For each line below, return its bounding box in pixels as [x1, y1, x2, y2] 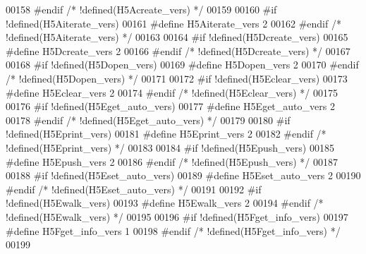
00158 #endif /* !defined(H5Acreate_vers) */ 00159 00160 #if [6, 2, 277, 16]
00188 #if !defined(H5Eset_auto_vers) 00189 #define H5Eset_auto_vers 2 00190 [6, 168, 361, 183]
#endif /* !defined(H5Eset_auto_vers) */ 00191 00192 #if [6, 181, 262, 196]
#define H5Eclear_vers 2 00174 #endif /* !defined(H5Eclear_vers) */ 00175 [6, 85, 338, 99]
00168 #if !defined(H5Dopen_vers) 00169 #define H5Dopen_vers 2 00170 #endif [6, 57, 359, 72]
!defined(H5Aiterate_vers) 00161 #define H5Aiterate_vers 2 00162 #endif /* [6, 16, 341, 30]
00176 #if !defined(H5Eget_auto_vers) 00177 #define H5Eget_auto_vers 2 [6, 99, 335, 114]
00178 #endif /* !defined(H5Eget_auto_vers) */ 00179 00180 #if [6, 112, 291, 127]
